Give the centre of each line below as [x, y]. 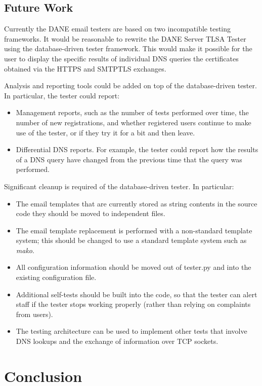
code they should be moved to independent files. [91, 213]
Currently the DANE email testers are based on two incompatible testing [118, 29]
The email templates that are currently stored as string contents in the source [137, 203]
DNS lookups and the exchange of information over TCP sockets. [117, 341]
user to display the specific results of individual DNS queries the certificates [121, 58]
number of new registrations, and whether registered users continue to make [134, 122]
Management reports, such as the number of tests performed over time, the [132, 112]
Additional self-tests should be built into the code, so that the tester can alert [137, 294]
